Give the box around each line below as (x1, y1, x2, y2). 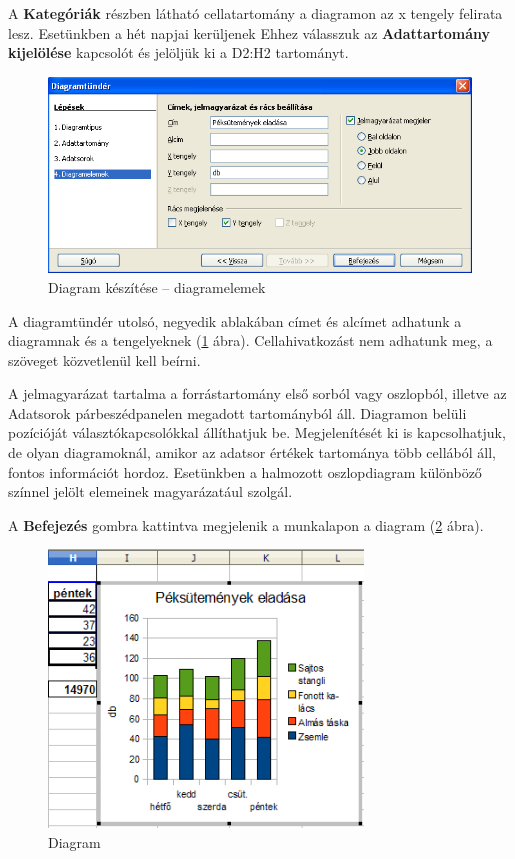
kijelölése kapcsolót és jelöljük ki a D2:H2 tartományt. (8, 42, 349, 63)
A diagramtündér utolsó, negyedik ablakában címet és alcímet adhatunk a (8, 310, 462, 331)
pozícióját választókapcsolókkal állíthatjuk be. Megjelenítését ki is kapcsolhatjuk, (8, 422, 506, 443)
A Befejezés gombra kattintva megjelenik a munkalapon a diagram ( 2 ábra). (8, 514, 484, 535)
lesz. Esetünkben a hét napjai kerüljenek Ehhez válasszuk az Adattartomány (8, 22, 491, 43)
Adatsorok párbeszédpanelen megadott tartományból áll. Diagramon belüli (8, 402, 467, 423)
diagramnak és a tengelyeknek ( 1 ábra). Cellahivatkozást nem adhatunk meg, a (8, 330, 493, 351)
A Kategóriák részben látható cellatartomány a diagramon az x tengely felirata (8, 3, 503, 23)
